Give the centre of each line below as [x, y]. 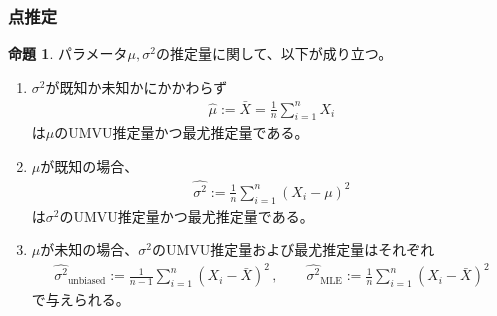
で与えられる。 [80, 299]
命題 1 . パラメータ [68, 53]
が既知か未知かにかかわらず [136, 86]
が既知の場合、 [89, 166]
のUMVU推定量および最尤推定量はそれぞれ [293, 249]
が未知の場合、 [89, 249]
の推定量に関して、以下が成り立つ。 [274, 53]
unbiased [86, 280]
